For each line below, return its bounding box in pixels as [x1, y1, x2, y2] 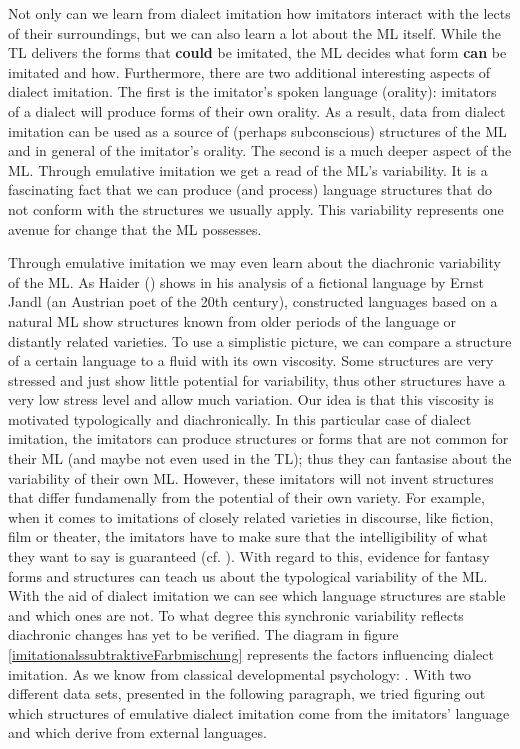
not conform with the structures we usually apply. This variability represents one [8, 198, 504, 219]
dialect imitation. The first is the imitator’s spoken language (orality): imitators [8, 81, 497, 102]
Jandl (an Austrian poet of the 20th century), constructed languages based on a [8, 291, 498, 312]
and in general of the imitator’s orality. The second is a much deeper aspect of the [8, 140, 512, 161]
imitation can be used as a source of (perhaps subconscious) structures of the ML [8, 120, 507, 141]
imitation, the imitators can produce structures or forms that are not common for [8, 428, 509, 449]
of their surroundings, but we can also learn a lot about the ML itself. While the [8, 22, 502, 43]
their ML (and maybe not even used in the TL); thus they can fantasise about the [8, 448, 512, 469]
